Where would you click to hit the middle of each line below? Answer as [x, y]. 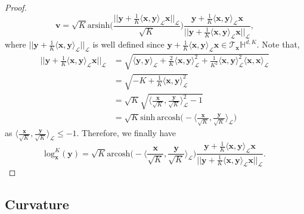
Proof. [16, 7]
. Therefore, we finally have [126, 133]
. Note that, [278, 44]
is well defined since [128, 44]
